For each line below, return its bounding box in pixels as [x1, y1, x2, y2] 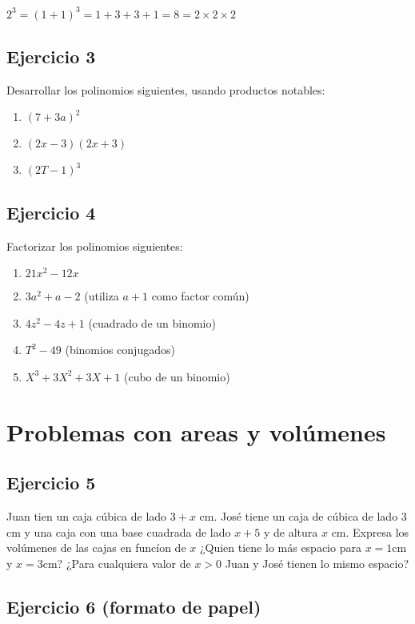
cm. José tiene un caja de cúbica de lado [199, 508, 398, 525]
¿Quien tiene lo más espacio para [199, 539, 361, 556]
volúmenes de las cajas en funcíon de [6, 539, 186, 556]
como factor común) [151, 288, 249, 304]
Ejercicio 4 [6, 199, 96, 224]
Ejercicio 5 [6, 470, 96, 495]
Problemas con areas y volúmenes [6, 415, 386, 448]
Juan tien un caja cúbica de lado [6, 508, 167, 525]
